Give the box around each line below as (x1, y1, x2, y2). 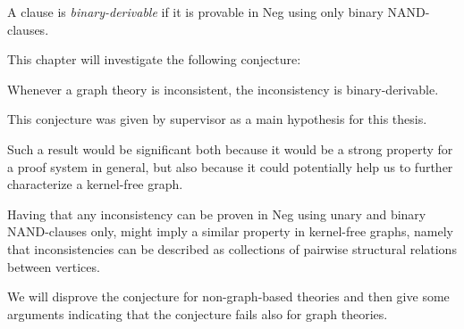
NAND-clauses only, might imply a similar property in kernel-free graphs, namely (7, 222, 453, 241)
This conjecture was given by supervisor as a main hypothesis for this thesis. (7, 110, 427, 128)
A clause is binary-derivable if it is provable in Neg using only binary (7, 3, 384, 21)
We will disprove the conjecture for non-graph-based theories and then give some (7, 287, 450, 306)
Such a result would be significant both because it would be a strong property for (7, 139, 453, 158)
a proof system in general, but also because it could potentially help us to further (7, 157, 453, 176)
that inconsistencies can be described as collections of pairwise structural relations (7, 239, 457, 258)
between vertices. (7, 257, 100, 276)
